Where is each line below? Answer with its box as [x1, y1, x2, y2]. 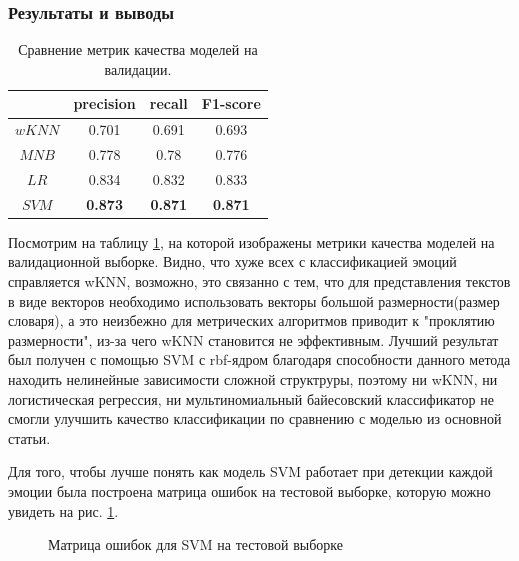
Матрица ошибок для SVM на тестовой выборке [48, 534, 343, 555]
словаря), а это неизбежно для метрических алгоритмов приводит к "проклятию [8, 310, 495, 331]
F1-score [201, 93, 261, 114]
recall [149, 93, 188, 114]
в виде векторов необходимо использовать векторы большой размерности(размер [8, 290, 500, 311]
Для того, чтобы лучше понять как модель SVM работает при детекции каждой [8, 461, 493, 482]
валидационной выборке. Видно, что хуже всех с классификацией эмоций [8, 251, 457, 272]
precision [73, 93, 136, 114]
